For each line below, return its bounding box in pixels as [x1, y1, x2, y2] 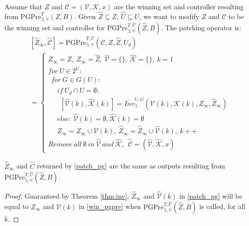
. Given [74, 11, 96, 21]
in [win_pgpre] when [79, 201, 141, 211]
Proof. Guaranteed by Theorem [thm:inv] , [4, 190, 129, 201]
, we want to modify [139, 11, 200, 21]
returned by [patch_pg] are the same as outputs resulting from [37, 161, 225, 171]
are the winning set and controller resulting [114, 1, 244, 11]
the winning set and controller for [4, 22, 105, 32]
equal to [4, 201, 29, 211]
